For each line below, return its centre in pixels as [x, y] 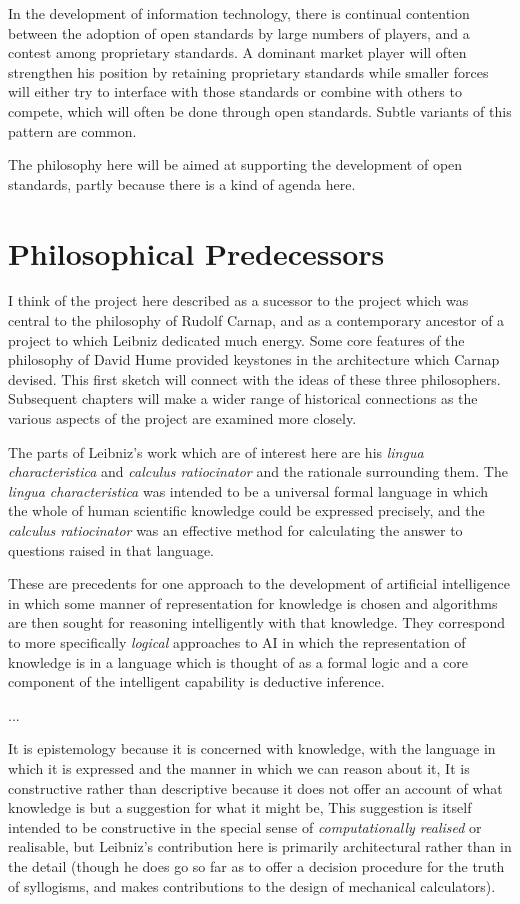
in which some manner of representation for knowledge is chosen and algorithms [253, 602]
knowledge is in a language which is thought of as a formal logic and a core [238, 661]
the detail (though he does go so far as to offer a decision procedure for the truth [256, 865]
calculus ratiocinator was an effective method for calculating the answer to [235, 530]
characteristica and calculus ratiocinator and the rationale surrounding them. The [258, 471]
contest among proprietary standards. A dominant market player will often [237, 52]
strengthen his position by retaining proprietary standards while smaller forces [248, 71]
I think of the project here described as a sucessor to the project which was [238, 300]
